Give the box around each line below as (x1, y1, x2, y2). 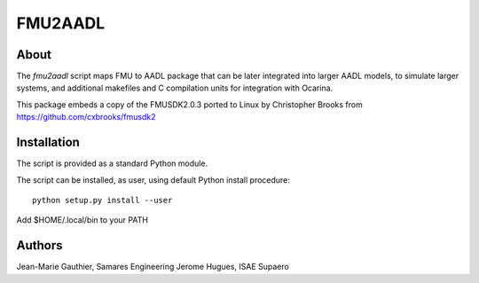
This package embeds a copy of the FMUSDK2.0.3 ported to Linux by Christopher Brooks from (16, 98, 363, 110)
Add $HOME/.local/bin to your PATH (16, 215, 148, 225)
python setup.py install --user (32, 195, 173, 205)
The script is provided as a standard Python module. (16, 158, 208, 169)
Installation (16, 135, 80, 150)
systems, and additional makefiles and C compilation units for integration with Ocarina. (16, 83, 334, 93)
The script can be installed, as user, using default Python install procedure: (16, 174, 290, 185)
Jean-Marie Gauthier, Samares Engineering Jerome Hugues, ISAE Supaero (16, 262, 290, 272)
